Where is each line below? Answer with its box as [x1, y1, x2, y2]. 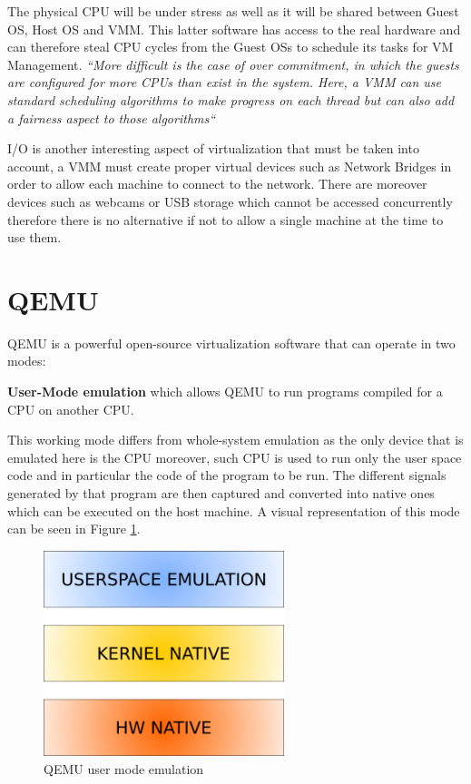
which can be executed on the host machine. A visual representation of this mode [7, 501, 460, 520]
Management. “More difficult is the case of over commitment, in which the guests [7, 54, 459, 73]
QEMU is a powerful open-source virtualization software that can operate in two [7, 333, 456, 352]
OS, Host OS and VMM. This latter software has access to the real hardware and [7, 19, 461, 38]
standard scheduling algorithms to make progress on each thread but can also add [7, 90, 455, 109]
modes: [7, 351, 46, 370]
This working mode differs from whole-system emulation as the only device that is [7, 430, 464, 449]
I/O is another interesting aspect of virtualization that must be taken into [7, 139, 419, 158]
